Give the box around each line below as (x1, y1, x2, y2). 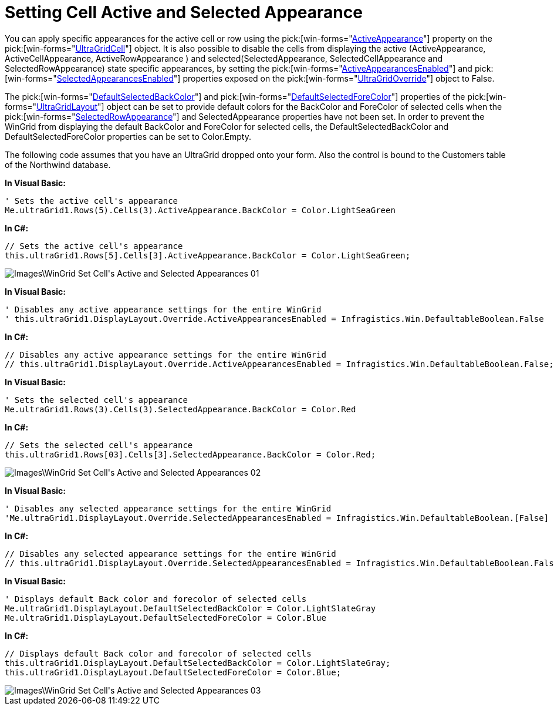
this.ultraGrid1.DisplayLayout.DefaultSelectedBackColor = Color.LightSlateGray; (5, 658, 391, 668)
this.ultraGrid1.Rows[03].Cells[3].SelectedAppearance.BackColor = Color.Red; (5, 449, 376, 459)
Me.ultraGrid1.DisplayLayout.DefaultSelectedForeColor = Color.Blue (5, 613, 326, 622)
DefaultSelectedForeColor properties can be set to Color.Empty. (5, 131, 251, 142)
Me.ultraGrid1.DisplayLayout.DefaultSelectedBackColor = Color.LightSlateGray (5, 603, 376, 613)
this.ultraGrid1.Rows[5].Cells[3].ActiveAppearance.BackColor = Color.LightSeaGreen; (5, 250, 411, 260)
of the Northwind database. (5, 159, 111, 170)
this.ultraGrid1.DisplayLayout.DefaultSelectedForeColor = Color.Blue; (5, 667, 342, 677)
